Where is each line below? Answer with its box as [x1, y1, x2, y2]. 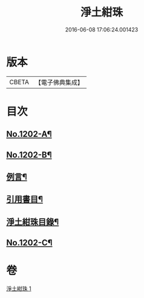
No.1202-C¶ [6, 237, 53, 248]
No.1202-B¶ [6, 150, 52, 160]
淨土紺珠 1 [6, 285, 31, 293]
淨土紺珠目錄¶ [6, 216, 59, 227]
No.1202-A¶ [6, 129, 52, 139]
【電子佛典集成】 [34, 78, 83, 87]
